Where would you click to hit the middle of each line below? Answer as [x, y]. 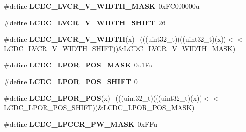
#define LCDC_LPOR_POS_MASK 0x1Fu [78, 65]
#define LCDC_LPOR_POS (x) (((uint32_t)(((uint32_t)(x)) [103, 98]
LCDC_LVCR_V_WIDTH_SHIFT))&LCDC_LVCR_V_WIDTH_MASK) [120, 48]
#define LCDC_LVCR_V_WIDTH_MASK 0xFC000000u [102, 6]
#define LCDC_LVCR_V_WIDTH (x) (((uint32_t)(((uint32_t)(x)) [115, 39]
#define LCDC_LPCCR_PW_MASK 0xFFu [80, 123]
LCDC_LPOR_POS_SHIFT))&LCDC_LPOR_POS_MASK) [99, 107]
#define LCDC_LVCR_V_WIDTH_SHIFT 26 [85, 22]
